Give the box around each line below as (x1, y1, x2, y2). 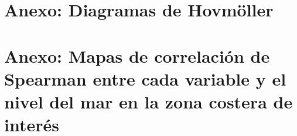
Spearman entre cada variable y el (4, 66, 286, 90)
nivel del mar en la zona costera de (4, 89, 293, 113)
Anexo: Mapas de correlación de (4, 43, 270, 67)
